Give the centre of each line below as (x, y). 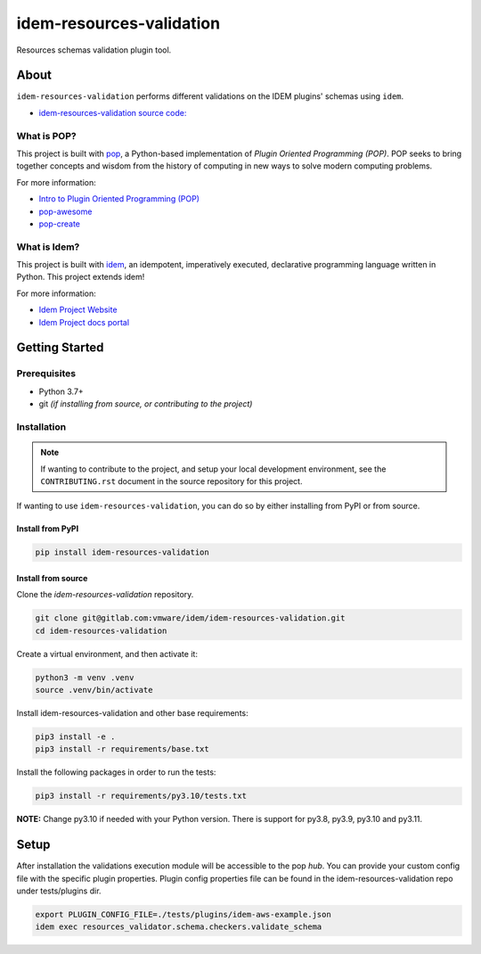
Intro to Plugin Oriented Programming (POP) (119, 199)
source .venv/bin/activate (94, 690)
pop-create (59, 224)
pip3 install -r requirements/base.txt (122, 749)
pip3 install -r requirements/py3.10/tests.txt (141, 796)
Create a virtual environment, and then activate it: (107, 654)
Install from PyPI (48, 529)
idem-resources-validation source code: (113, 112)
